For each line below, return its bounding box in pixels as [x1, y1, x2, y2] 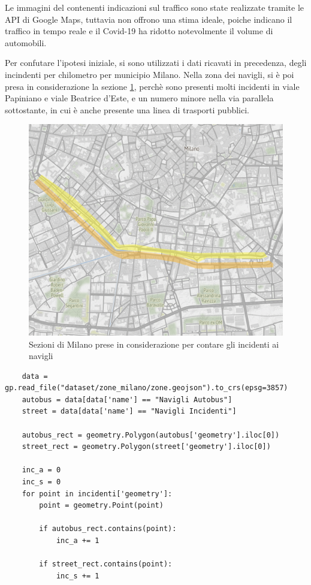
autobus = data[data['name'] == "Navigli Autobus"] [22, 395, 233, 404]
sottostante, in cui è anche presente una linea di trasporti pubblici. [5, 103, 250, 116]
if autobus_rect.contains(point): [39, 524, 177, 533]
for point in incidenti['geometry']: [22, 489, 173, 498]
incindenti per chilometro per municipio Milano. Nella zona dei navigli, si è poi [5, 68, 294, 80]
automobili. [5, 36, 47, 49]
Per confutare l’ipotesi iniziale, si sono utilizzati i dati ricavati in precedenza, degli [5, 56, 307, 69]
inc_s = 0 [22, 478, 61, 487]
